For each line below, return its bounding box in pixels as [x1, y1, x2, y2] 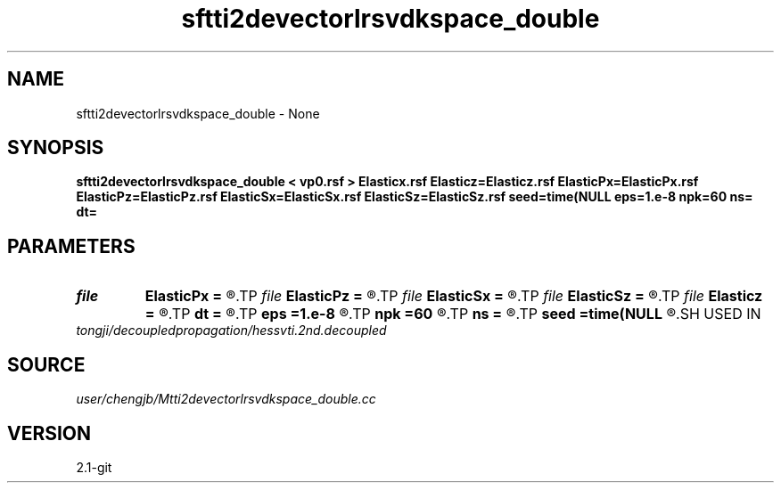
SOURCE [7, 353, 86, 376]
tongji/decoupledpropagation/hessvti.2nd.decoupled [76, 323, 387, 339]
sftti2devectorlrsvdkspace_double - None [76, 105, 320, 121]
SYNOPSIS [7, 136, 104, 159]
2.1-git [76, 459, 112, 475]
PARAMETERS [7, 234, 136, 257]
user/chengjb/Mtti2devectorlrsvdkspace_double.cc [76, 391, 376, 407]
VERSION [7, 421, 92, 445]
